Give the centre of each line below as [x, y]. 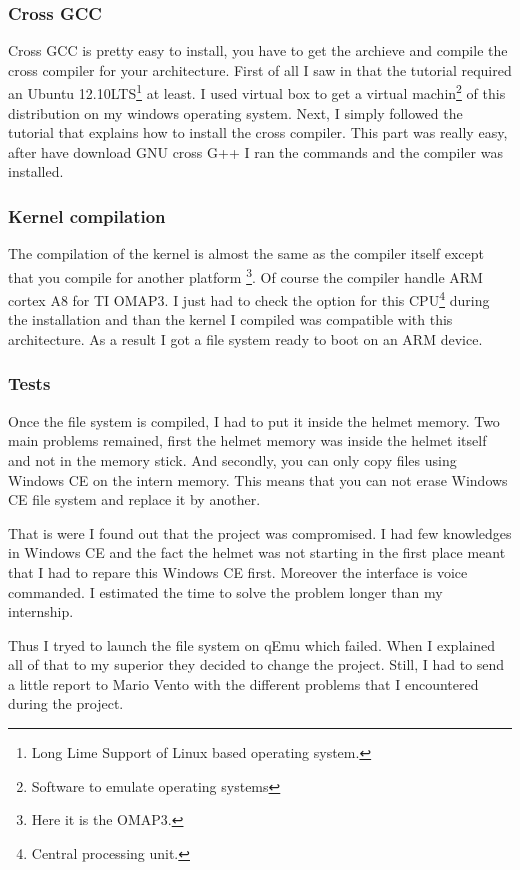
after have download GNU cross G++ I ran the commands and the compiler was [255, 151]
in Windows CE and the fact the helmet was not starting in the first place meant [257, 552]
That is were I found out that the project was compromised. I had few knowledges [260, 532]
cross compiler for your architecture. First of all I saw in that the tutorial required [260, 69]
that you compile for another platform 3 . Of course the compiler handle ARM [245, 275]
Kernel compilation [87, 215]
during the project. [66, 703]
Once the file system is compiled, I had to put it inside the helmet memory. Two [254, 420]
